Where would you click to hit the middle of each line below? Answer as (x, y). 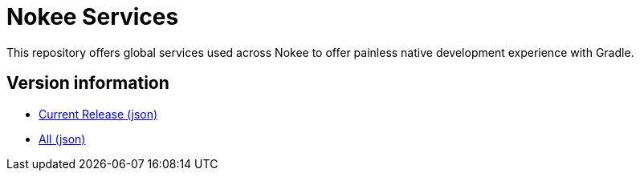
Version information (88, 83)
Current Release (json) (98, 114)
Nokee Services (93, 17)
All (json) (62, 139)
